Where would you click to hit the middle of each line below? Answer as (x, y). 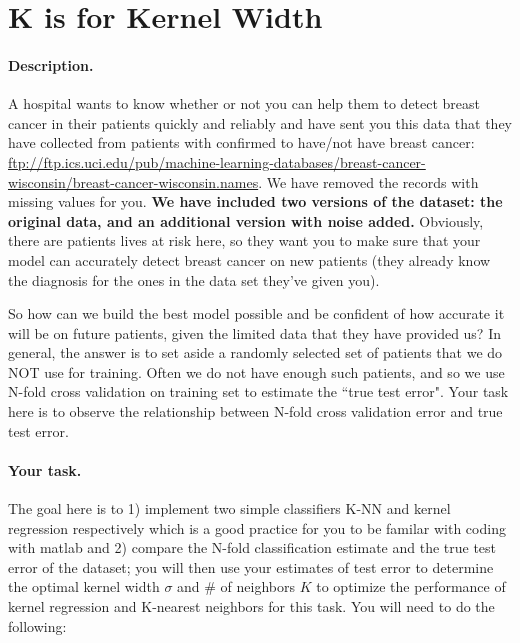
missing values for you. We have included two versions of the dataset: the (255, 201)
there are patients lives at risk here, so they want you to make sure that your (244, 240)
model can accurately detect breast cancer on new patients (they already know (249, 259)
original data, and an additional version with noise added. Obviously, (246, 220)
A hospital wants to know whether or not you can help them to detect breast (244, 103)
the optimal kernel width (84, 586)
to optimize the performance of (411, 586)
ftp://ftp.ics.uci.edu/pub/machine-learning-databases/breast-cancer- (217, 161)
